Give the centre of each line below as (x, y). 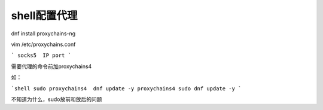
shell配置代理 (44, 16)
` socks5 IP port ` (41, 56)
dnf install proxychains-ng (43, 33)
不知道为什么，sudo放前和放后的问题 (57, 99)
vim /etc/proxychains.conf (43, 44)
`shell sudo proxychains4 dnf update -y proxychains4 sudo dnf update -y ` (126, 88)
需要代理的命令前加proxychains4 (51, 66)
